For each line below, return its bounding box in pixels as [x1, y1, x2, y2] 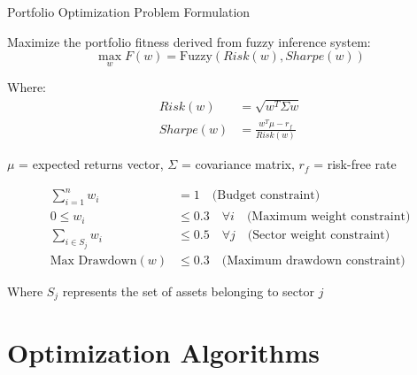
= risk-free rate [313, 155, 397, 173]
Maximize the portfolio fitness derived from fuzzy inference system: [7, 32, 371, 50]
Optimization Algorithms [7, 334, 320, 371]
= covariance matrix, [181, 155, 295, 173]
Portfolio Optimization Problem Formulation [7, 3, 251, 20]
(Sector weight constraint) [247, 229, 390, 242]
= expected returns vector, [19, 155, 164, 173]
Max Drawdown [50, 254, 137, 267]
